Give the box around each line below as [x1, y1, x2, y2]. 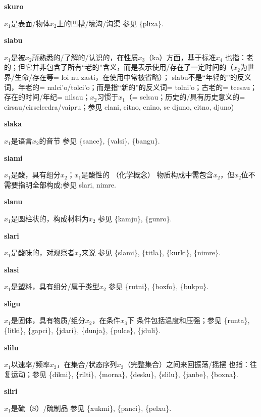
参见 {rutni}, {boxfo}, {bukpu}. [109, 281, 209, 292]
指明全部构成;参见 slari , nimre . [18, 179, 116, 190]
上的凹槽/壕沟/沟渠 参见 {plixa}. [57, 18, 164, 28]
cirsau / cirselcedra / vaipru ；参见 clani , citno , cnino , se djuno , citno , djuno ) [4, 101, 234, 112]
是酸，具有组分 [11, 169, 61, 180]
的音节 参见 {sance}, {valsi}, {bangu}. [39, 135, 160, 146]
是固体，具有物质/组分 [11, 315, 85, 326]
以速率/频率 [11, 359, 50, 369]
